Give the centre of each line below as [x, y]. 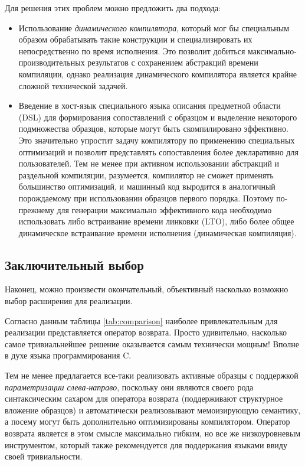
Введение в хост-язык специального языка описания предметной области [150, 105]
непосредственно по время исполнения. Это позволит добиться [132, 50]
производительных [52, 62]
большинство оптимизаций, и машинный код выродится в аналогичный [147, 186]
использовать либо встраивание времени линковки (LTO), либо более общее [156, 221]
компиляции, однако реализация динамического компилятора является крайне [158, 74]
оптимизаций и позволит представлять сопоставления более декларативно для [158, 151]
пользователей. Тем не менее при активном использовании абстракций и [149, 163]
